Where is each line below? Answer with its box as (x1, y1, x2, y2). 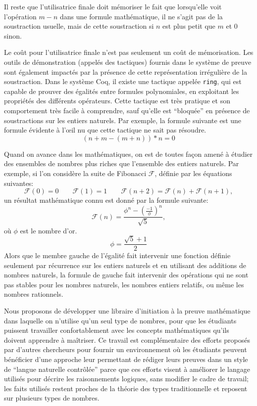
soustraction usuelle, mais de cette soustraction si (4, 21, 154, 31)
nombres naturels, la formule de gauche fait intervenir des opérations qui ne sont (4, 270, 249, 280)
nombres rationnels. (4, 289, 63, 299)
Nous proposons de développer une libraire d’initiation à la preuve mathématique (4, 306, 251, 316)
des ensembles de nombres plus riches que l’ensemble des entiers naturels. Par (4, 158, 239, 169)
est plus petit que (162, 21, 215, 31)
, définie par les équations (154, 168, 232, 178)
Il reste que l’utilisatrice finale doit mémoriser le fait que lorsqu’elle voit (4, 1, 222, 11)
